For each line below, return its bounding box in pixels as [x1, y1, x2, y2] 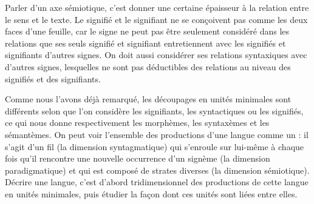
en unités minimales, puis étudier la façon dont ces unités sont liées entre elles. [5, 187, 298, 200]
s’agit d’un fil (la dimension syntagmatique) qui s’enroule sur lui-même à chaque [5, 140, 304, 153]
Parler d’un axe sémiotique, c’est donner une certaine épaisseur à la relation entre [5, 1, 309, 13]
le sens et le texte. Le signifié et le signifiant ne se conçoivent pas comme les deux [5, 13, 308, 25]
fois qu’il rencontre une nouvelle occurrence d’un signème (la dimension [5, 152, 270, 165]
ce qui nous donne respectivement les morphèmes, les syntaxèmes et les [5, 116, 270, 129]
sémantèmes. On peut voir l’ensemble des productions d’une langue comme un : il [5, 128, 309, 140]
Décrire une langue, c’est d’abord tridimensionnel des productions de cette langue [5, 176, 309, 188]
